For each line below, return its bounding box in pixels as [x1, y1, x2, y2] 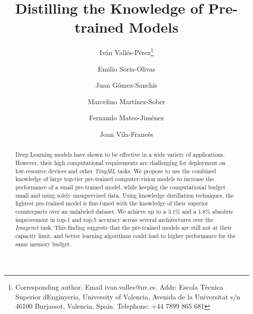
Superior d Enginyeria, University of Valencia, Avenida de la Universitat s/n [15, 291, 240, 301]
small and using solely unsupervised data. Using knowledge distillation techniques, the [15, 191, 234, 199]
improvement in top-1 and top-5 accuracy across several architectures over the [15, 215, 214, 223]
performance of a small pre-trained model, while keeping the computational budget [15, 183, 226, 191]
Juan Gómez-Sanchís [95, 80, 158, 90]
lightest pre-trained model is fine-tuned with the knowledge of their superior [15, 199, 208, 207]
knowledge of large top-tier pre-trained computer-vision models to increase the [15, 175, 214, 183]
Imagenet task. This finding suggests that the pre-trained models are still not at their [15, 223, 232, 232]
